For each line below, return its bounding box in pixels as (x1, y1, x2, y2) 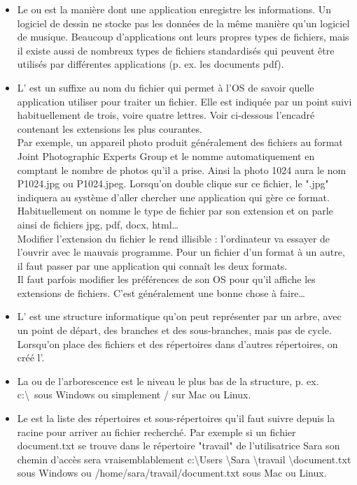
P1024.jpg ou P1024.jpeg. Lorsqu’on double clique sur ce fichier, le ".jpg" (17, 176, 329, 191)
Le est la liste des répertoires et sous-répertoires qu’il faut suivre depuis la (17, 411, 335, 426)
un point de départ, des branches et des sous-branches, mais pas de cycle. (17, 323, 332, 338)
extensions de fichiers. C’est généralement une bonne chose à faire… (17, 285, 305, 300)
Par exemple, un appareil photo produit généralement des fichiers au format (17, 135, 343, 150)
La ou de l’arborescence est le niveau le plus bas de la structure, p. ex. (17, 373, 319, 388)
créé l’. (17, 350, 45, 365)
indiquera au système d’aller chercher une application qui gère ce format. (17, 189, 330, 204)
